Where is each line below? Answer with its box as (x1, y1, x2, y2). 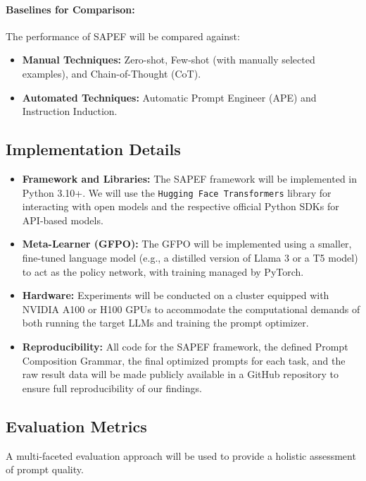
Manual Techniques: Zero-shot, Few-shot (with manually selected (22, 52, 315, 67)
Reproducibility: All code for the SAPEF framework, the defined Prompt (22, 339, 348, 353)
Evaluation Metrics (6, 415, 147, 437)
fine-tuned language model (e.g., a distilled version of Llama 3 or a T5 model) (22, 250, 358, 264)
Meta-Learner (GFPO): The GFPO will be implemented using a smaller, (22, 236, 352, 251)
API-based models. (22, 212, 103, 227)
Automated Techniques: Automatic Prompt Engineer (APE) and (22, 90, 317, 104)
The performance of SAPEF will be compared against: (6, 28, 240, 43)
